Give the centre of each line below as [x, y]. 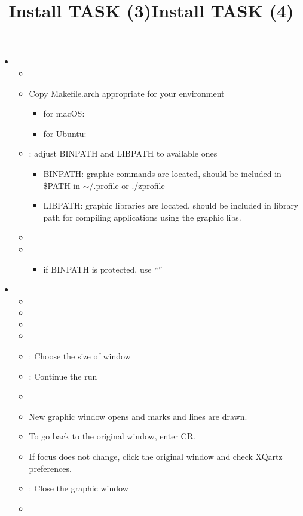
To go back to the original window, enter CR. [112, 436]
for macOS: [64, 113]
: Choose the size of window [80, 356]
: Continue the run [63, 376]
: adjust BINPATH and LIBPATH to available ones [123, 153]
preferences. [50, 468]
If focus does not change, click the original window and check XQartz [156, 457]
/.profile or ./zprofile [127, 185]
